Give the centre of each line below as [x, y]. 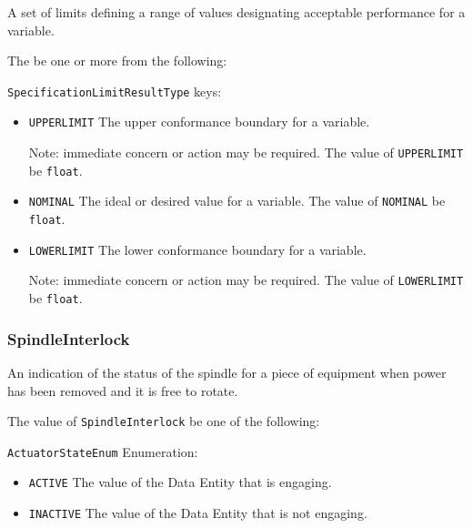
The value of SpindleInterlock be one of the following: [164, 421]
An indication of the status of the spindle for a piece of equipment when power [227, 372]
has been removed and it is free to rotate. [123, 390]
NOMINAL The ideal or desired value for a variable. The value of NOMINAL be [237, 201]
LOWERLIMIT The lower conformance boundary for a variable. [197, 249]
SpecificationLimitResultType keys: [115, 91]
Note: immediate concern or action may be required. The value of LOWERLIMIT [246, 280]
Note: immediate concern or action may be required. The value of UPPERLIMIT [246, 152]
